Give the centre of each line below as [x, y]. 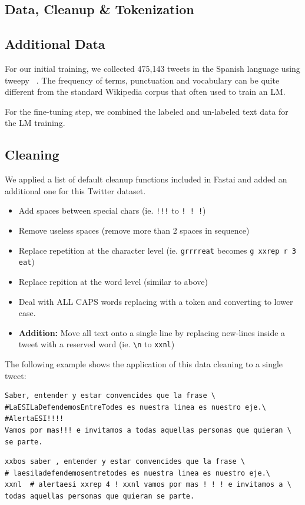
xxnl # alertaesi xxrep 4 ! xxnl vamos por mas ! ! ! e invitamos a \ [148, 485]
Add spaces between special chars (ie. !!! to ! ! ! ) [112, 210]
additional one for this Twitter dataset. [75, 190]
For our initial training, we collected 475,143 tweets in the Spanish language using [152, 68]
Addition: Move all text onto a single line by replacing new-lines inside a [152, 332]
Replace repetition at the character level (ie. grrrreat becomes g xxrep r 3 [157, 250]
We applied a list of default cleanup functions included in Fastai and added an [146, 179]
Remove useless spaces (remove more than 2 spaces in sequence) [134, 230]
